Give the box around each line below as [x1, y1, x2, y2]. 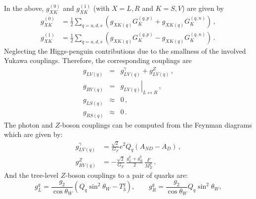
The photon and [4, 119, 53, 130]
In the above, [4, 3, 44, 13]
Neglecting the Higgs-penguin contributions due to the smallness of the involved [4, 45, 246, 56]
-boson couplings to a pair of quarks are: [65, 169, 188, 180]
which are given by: [4, 129, 63, 139]
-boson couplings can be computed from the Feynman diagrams [60, 119, 252, 130]
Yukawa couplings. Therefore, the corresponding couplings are [4, 55, 192, 66]
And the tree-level [4, 169, 59, 180]
